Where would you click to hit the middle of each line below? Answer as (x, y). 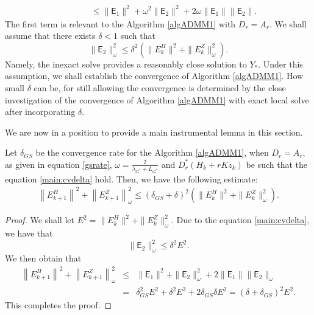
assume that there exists (50, 36)
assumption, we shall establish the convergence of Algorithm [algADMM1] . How (154, 76)
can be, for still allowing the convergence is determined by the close (160, 87)
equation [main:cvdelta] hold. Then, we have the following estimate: (131, 178)
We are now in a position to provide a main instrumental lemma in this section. (154, 132)
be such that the (277, 164)
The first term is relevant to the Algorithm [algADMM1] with (120, 23)
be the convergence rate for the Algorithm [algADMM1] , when (152, 152)
